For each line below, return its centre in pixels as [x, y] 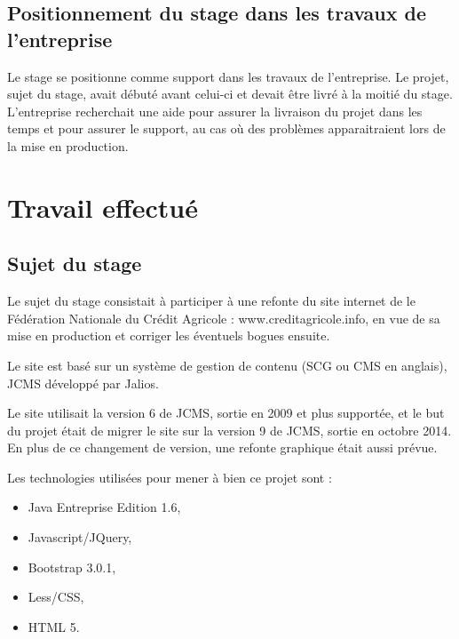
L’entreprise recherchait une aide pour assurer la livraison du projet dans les [215, 111]
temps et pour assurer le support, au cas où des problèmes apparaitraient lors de [226, 128]
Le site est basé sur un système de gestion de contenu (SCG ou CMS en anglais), [227, 365]
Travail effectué [103, 207]
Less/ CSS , [56, 597]
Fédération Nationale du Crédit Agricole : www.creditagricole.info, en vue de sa [224, 318]
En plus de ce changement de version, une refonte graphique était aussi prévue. [222, 447]
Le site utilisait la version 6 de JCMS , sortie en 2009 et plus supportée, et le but [226, 413]
